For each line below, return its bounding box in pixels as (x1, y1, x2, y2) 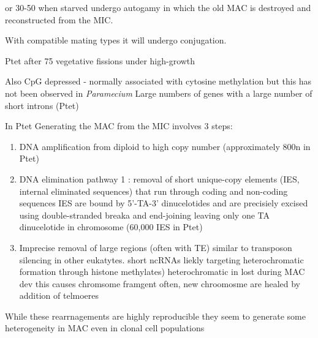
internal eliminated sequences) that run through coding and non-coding (19, 184, 288, 197)
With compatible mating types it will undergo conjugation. (5, 34, 227, 47)
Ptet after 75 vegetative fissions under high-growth (5, 54, 195, 67)
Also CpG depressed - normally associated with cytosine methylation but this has (5, 75, 312, 88)
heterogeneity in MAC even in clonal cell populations (5, 321, 205, 334)
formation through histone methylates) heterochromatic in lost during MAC (19, 265, 305, 278)
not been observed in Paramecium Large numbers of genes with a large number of (5, 86, 312, 99)
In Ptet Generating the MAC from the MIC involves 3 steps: (5, 119, 233, 132)
